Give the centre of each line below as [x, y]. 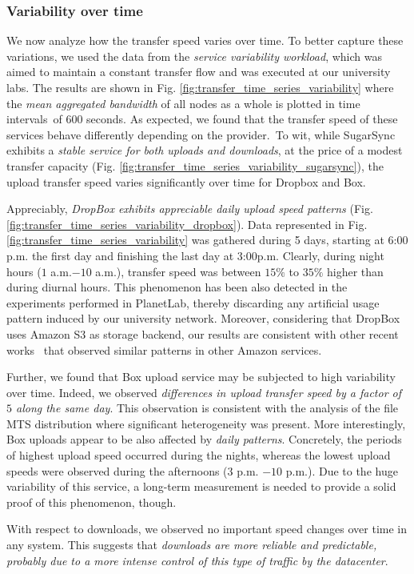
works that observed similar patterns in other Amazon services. [164, 349]
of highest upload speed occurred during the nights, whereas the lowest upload [199, 455]
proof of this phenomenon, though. [92, 502]
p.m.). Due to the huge [342, 470]
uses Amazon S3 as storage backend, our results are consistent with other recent [203, 333]
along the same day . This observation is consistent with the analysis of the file [207, 408]
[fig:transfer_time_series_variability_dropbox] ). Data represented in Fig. [187, 224]
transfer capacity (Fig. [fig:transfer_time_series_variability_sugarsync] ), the [195, 165]
